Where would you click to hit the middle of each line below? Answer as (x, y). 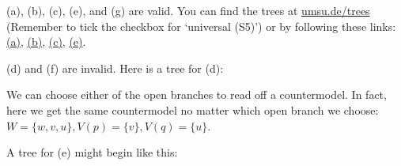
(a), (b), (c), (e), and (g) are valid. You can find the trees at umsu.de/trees (188, 10)
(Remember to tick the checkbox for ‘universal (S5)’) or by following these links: (201, 26)
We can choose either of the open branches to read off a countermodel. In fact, (197, 94)
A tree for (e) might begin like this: (92, 152)
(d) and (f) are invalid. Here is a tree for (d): (115, 68)
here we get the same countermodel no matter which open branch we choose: (193, 109)
